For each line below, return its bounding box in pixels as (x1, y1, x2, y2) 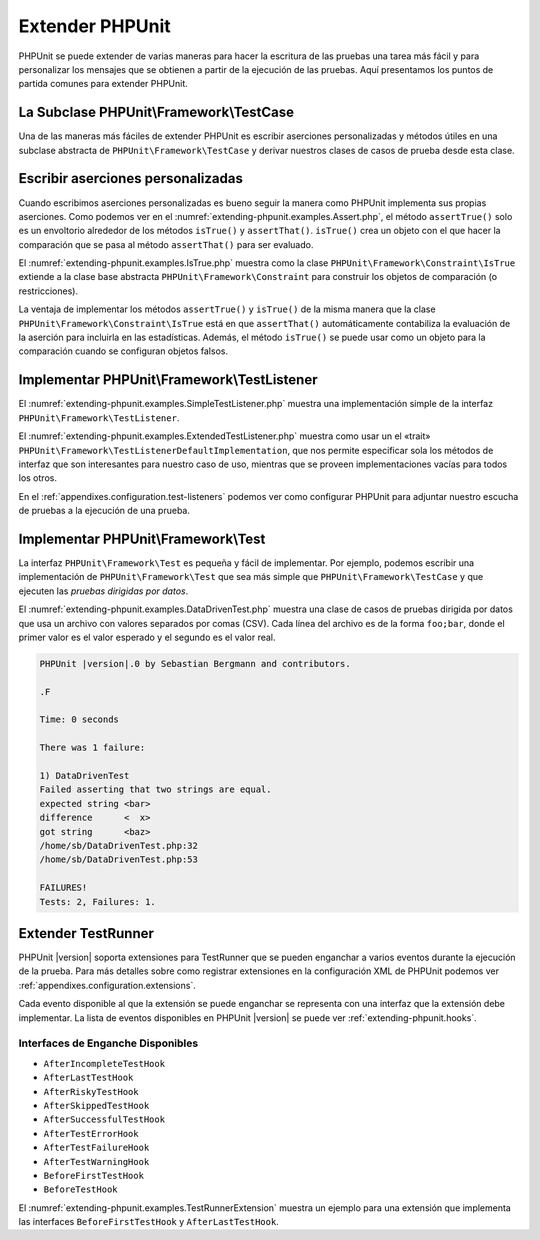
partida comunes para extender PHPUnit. (18, 78, 189, 90)
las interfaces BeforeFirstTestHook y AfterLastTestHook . (18, 1216, 279, 1228)
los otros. (18, 472, 57, 484)
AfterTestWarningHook (43, 1156, 150, 1167)
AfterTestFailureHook (43, 1142, 150, 1154)
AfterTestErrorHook (43, 1128, 139, 1139)
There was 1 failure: (39, 742, 146, 754)
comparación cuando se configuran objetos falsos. (18, 345, 229, 357)
